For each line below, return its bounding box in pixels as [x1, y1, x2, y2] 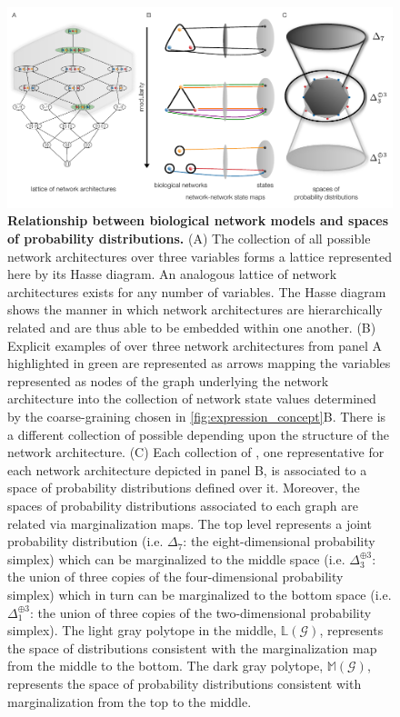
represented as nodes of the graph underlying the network [7, 371, 329, 390]
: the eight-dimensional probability [183, 532, 375, 551]
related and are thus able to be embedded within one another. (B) [7, 318, 376, 337]
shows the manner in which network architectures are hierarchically [7, 300, 383, 319]
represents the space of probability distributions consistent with [7, 673, 362, 692]
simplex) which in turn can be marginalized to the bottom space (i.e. [7, 584, 392, 603]
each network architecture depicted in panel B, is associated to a [7, 460, 367, 479]
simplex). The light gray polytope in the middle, [7, 621, 277, 640]
